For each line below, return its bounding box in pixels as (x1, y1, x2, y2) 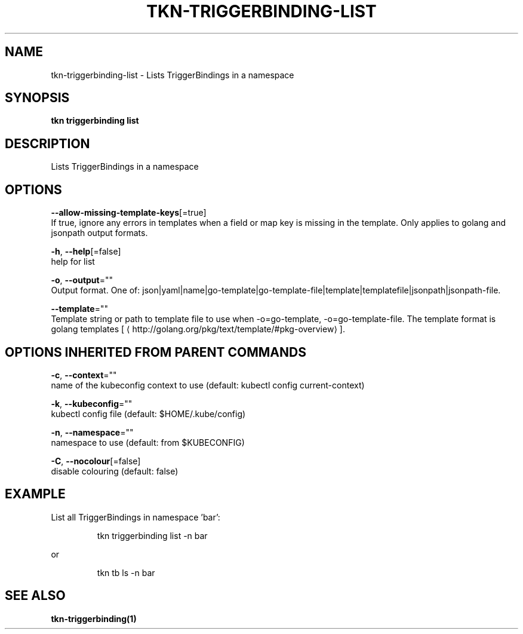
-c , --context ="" (51, 369, 117, 380)
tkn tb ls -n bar (97, 567, 155, 578)
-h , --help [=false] (51, 246, 121, 257)
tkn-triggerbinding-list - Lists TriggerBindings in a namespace (51, 69, 294, 80)
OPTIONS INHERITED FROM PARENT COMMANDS (5, 344, 306, 360)
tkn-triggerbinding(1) (51, 613, 137, 624)
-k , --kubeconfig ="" (51, 398, 133, 409)
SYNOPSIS (5, 90, 70, 106)
